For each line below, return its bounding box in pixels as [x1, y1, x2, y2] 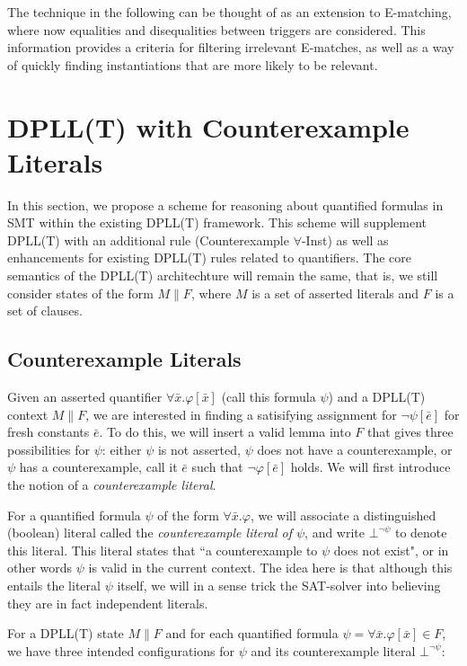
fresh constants [7, 422, 90, 441]
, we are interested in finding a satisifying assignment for [85, 404, 397, 423]
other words [7, 558, 73, 577]
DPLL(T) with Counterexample [7, 108, 410, 145]
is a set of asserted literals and [251, 283, 419, 302]
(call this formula [221, 387, 316, 406]
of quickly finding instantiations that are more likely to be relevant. [7, 55, 378, 74]
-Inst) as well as [301, 230, 389, 249]
